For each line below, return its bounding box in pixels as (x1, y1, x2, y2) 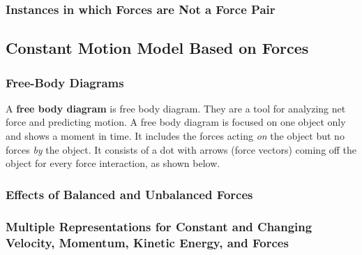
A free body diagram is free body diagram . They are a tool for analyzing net (6, 101, 346, 115)
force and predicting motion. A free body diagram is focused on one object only (6, 115, 346, 129)
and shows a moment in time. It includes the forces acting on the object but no (6, 129, 345, 143)
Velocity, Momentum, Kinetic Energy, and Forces (6, 233, 289, 251)
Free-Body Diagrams (6, 73, 124, 91)
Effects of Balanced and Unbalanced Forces (6, 185, 253, 203)
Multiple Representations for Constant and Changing (6, 217, 312, 235)
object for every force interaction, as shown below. (6, 156, 220, 170)
